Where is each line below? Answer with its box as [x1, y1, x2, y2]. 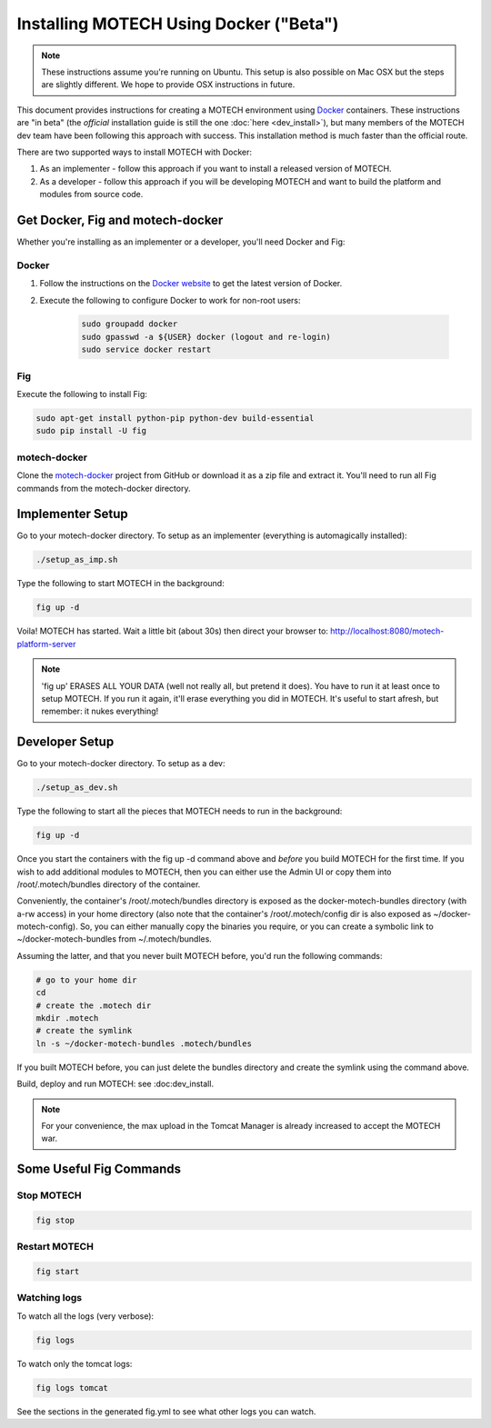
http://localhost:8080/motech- [330, 625, 445, 636]
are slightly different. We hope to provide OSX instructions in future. [41, 79, 296, 90]
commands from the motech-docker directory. [16, 483, 191, 494]
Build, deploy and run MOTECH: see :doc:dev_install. [16, 1078, 214, 1090]
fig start [35, 1266, 80, 1277]
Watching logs [16, 1292, 82, 1304]
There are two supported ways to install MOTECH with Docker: [16, 146, 253, 157]
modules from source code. [39, 189, 144, 200]
